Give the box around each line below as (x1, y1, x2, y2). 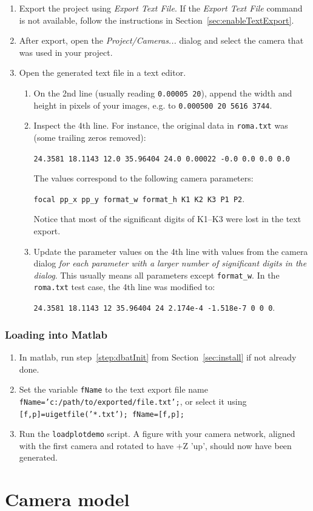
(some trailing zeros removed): (33, 130, 146, 143)
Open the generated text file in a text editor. (19, 66, 186, 79)
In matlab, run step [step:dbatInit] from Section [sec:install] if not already (19, 351, 297, 363)
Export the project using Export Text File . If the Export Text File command (19, 2, 303, 14)
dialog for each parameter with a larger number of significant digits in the (33, 257, 307, 269)
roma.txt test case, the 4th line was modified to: (33, 280, 215, 293)
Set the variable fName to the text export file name (19, 383, 208, 396)
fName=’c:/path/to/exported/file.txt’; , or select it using (19, 394, 247, 407)
